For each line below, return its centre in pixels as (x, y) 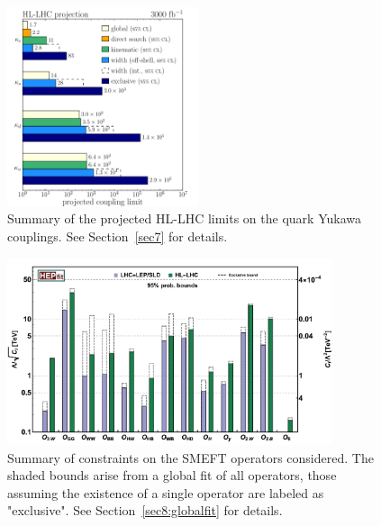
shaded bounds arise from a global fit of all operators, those (172, 475)
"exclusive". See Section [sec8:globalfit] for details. (145, 510)
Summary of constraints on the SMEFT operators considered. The (190, 457)
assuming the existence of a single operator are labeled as (166, 492)
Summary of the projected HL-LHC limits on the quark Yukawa (184, 218)
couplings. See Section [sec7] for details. (118, 236)
